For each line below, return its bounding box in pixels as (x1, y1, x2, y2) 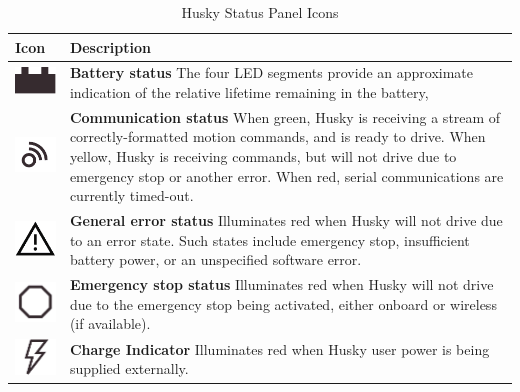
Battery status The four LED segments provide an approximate (69, 62, 474, 83)
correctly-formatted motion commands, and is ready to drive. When (69, 126, 486, 147)
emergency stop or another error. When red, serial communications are (69, 165, 504, 186)
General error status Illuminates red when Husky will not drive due (69, 210, 503, 231)
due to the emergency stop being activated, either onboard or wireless (69, 293, 497, 314)
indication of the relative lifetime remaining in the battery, (69, 82, 429, 103)
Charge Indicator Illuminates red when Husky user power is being (69, 338, 490, 359)
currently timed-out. (69, 185, 194, 206)
